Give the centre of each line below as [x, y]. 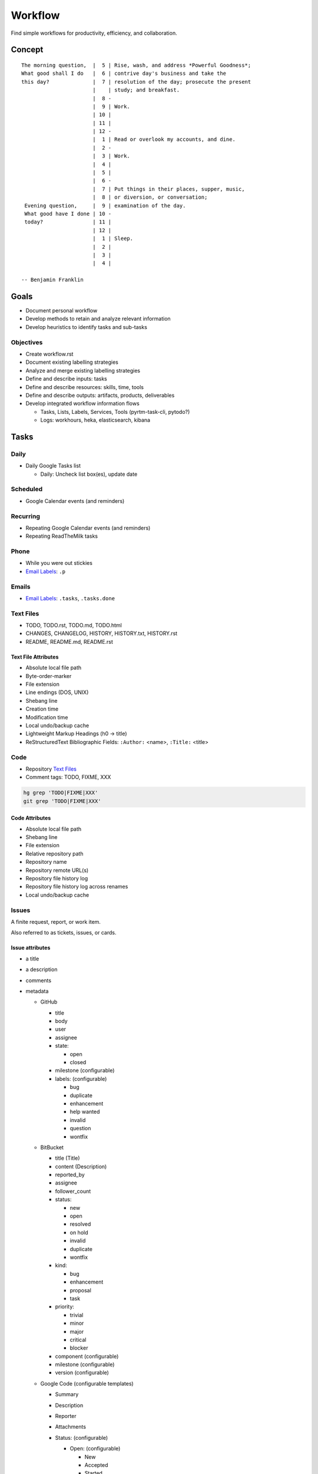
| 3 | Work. [111, 156]
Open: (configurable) [95, 1449]
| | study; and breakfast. [136, 90]
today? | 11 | [68, 222]
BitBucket [52, 1147]
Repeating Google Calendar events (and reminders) [88, 528]
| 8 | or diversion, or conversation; [150, 197]
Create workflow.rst [49, 354]
